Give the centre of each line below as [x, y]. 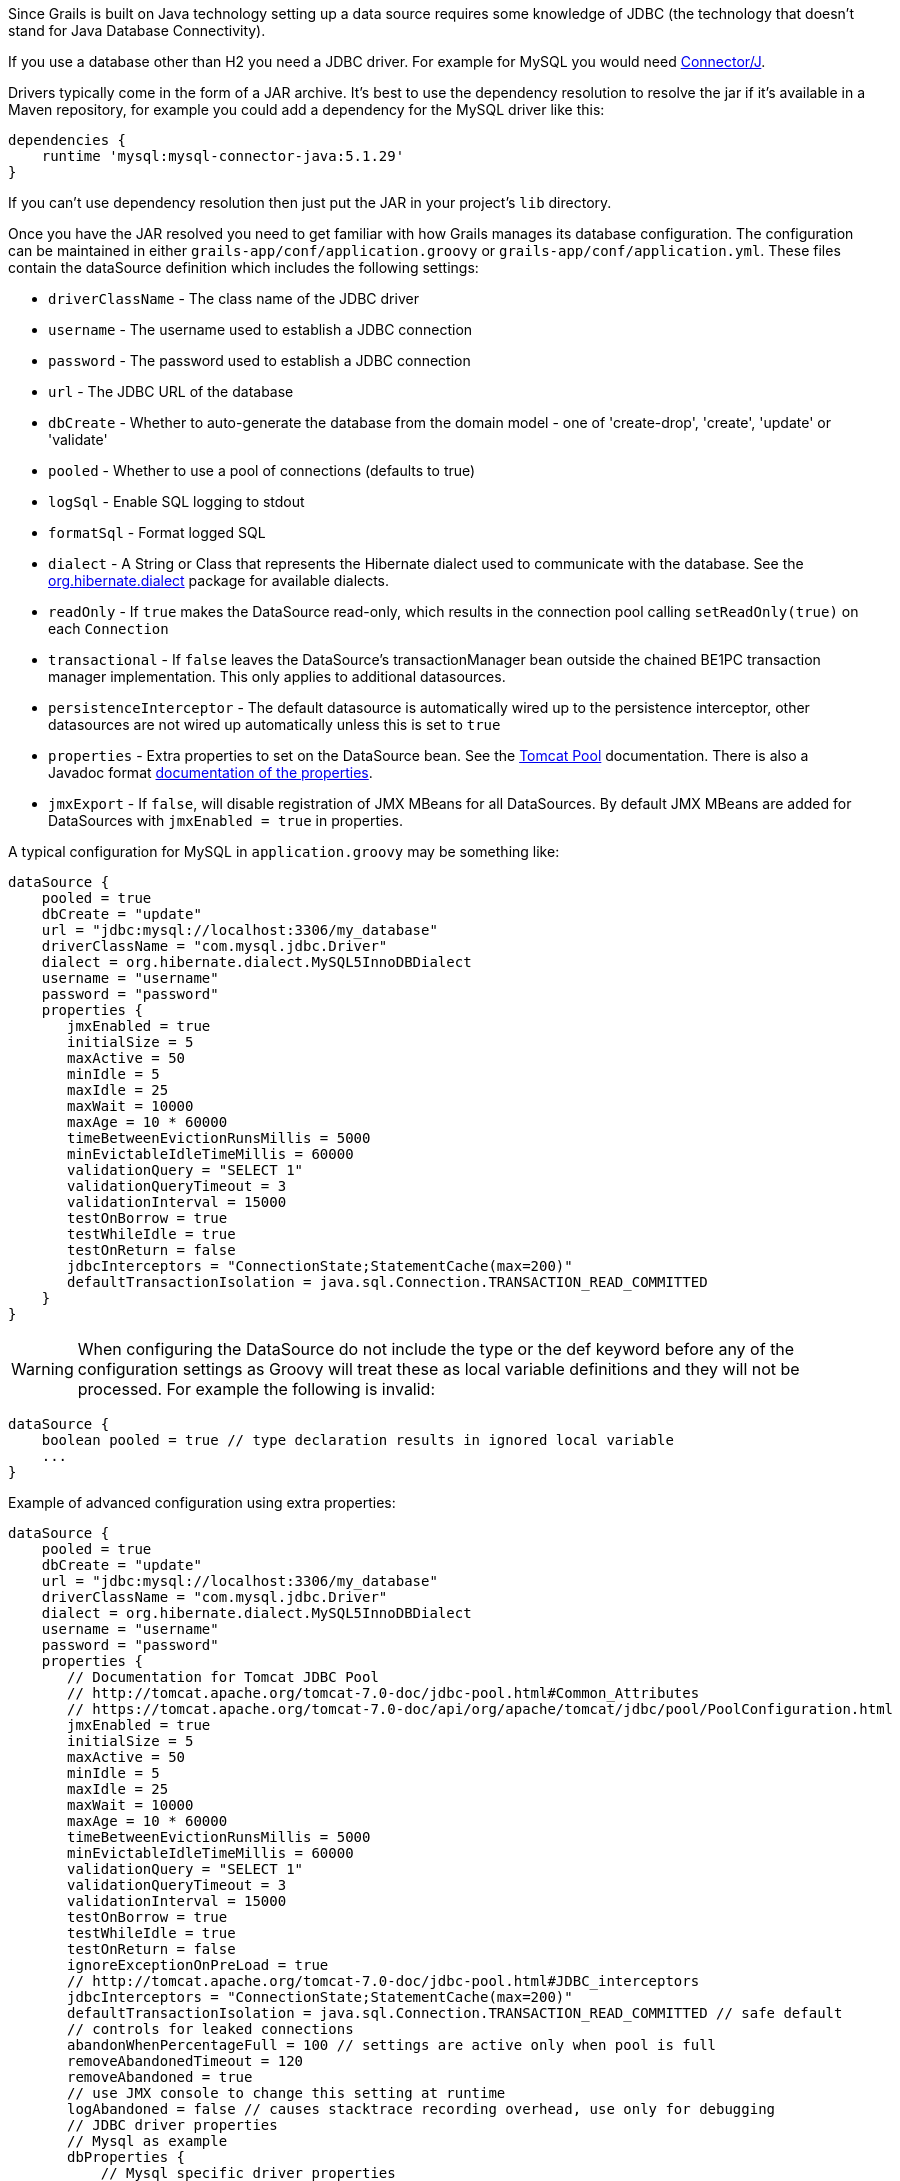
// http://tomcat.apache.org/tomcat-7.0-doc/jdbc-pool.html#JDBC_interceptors [383, 1981]
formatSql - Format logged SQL [157, 532]
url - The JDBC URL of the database [171, 391]
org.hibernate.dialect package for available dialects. [219, 580]
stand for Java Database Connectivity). [137, 30]
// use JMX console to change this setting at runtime [286, 2093]
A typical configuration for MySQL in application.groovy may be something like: [284, 851]
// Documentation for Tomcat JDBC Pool [223, 1677]
